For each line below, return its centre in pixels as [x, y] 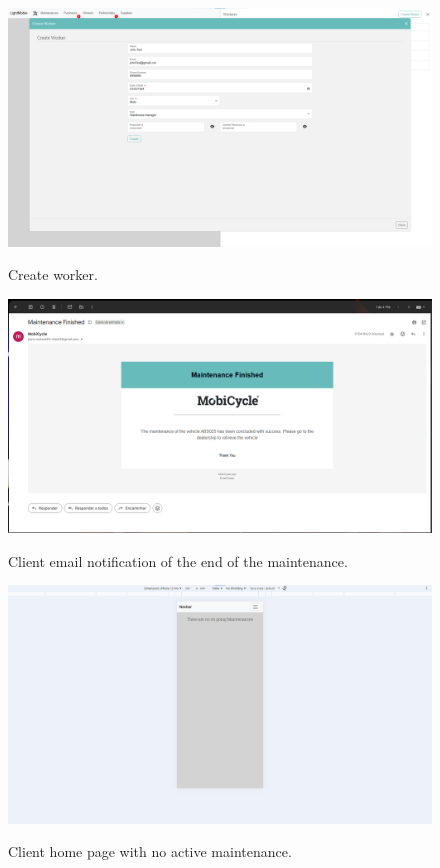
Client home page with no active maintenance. [150, 851]
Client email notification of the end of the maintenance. [178, 560]
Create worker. [53, 274]
